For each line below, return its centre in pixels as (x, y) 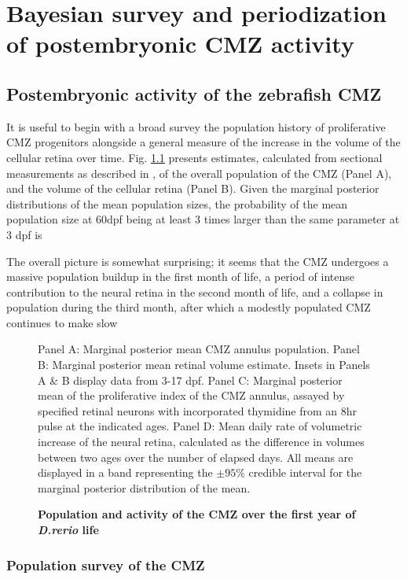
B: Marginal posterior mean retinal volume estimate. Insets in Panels (204, 365)
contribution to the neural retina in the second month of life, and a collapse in (195, 291)
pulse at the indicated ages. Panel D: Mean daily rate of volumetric (200, 426)
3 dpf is (24, 234)
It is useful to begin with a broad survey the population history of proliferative (196, 126)
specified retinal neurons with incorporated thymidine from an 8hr (198, 410)
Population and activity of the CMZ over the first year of (197, 514)
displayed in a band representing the (125, 472)
